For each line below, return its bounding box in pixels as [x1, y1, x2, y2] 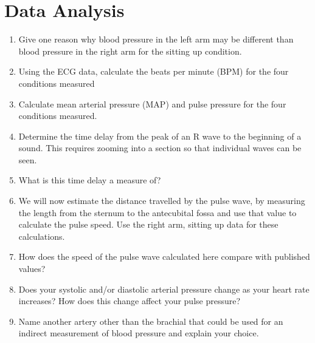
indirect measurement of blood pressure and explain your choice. [18, 327, 259, 339]
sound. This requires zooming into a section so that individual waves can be [18, 141, 302, 154]
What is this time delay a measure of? [18, 174, 161, 186]
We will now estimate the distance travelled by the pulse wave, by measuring [18, 194, 305, 207]
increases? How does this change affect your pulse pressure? [18, 294, 241, 307]
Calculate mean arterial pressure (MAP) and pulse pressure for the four [18, 97, 286, 110]
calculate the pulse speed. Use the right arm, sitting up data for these [18, 218, 279, 231]
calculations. [18, 229, 65, 242]
